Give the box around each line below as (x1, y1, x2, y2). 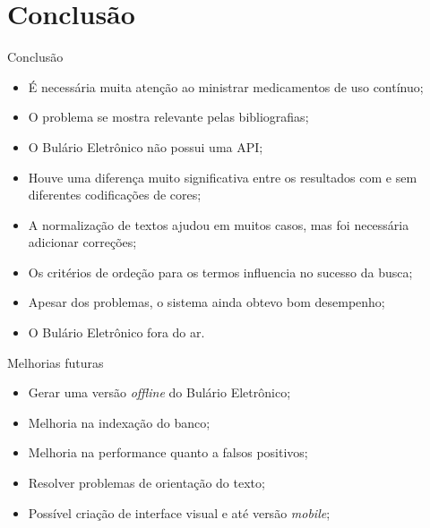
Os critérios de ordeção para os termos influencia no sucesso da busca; (28, 262, 413, 281)
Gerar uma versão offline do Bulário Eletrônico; (28, 383, 291, 402)
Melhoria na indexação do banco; (28, 413, 211, 431)
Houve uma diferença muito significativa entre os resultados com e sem (28, 167, 417, 186)
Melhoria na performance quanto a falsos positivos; (28, 443, 308, 462)
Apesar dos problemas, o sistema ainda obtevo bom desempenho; (28, 293, 385, 311)
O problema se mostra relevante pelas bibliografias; (28, 107, 309, 126)
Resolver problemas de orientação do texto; (28, 473, 265, 492)
